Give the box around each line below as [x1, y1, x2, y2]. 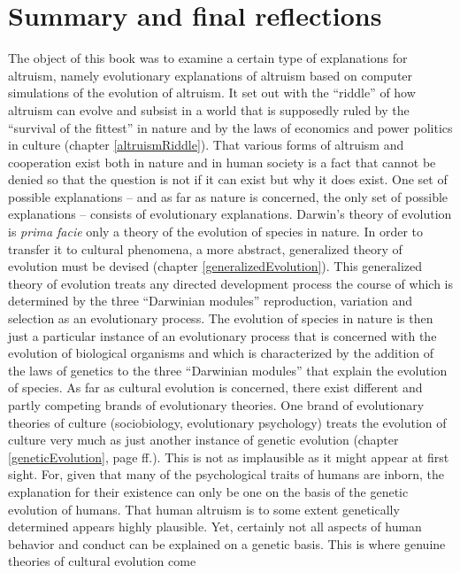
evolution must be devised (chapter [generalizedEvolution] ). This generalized [8, 257, 423, 275]
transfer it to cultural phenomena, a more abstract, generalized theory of [8, 239, 402, 258]
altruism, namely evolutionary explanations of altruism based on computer [8, 66, 413, 84]
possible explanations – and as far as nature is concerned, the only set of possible [8, 187, 448, 205]
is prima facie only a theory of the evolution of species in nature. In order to [8, 222, 424, 241]
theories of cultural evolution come [8, 552, 196, 570]
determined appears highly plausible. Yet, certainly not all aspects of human [8, 517, 422, 536]
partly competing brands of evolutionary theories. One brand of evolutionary [8, 396, 425, 414]
